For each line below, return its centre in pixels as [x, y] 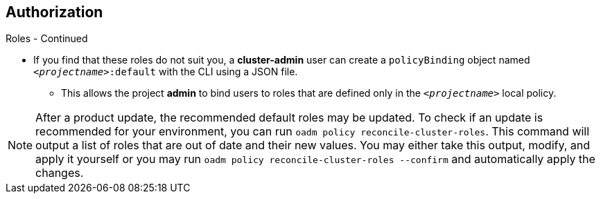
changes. [60, 173]
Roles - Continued [47, 39]
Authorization [54, 12]
